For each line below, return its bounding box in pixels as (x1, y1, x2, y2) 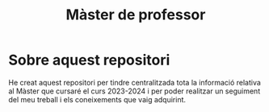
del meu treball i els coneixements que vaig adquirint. (8, 94, 187, 104)
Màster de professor (65, 6, 206, 24)
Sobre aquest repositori (8, 51, 170, 69)
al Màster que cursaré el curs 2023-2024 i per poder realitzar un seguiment (8, 86, 261, 96)
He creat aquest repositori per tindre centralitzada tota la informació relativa (8, 77, 261, 87)
